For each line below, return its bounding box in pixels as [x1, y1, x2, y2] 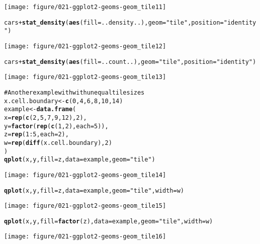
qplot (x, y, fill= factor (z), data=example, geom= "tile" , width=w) [4, 217, 213, 225]
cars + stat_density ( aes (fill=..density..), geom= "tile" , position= [4, 19, 224, 26]
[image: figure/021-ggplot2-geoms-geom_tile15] [4, 202, 166, 210]
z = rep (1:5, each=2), [4, 131, 69, 138]
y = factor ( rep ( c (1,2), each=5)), [4, 122, 109, 130]
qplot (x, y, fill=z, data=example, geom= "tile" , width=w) [4, 187, 185, 194]
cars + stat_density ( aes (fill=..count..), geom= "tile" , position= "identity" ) [4, 58, 256, 65]
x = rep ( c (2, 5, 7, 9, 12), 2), [4, 114, 87, 121]
